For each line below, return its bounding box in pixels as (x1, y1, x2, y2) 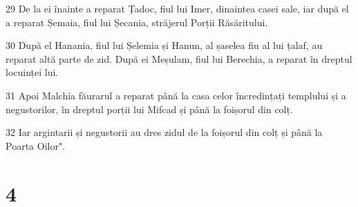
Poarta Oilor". (6, 138, 66, 152)
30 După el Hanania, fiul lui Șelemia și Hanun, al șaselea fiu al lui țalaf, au (6, 38, 323, 52)
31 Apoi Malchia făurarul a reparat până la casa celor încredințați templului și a (6, 88, 346, 102)
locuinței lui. (6, 65, 59, 79)
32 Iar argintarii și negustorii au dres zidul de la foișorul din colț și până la (6, 125, 323, 139)
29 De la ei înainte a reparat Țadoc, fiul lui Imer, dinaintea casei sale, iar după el (6, 1, 349, 15)
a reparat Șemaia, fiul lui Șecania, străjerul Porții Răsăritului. (6, 14, 268, 29)
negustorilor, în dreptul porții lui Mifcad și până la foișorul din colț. (6, 101, 293, 116)
